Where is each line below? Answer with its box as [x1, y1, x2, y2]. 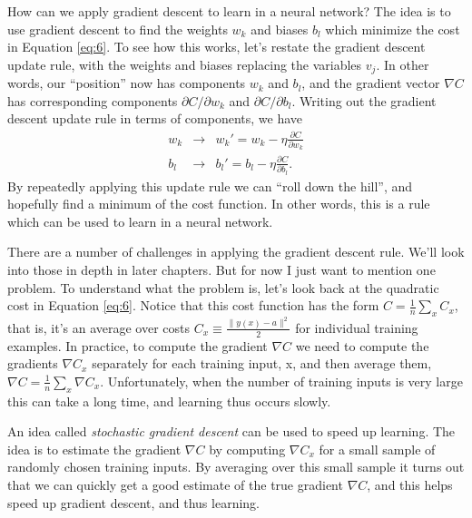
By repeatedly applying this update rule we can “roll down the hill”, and [7, 176, 413, 195]
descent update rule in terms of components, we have [7, 109, 302, 128]
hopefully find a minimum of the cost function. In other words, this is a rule [7, 194, 430, 213]
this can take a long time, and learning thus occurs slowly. [7, 391, 331, 410]
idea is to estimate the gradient [7, 439, 182, 458]
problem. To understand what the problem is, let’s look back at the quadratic [7, 278, 439, 297]
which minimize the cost [325, 19, 460, 38]
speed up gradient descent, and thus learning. [7, 493, 260, 512]
